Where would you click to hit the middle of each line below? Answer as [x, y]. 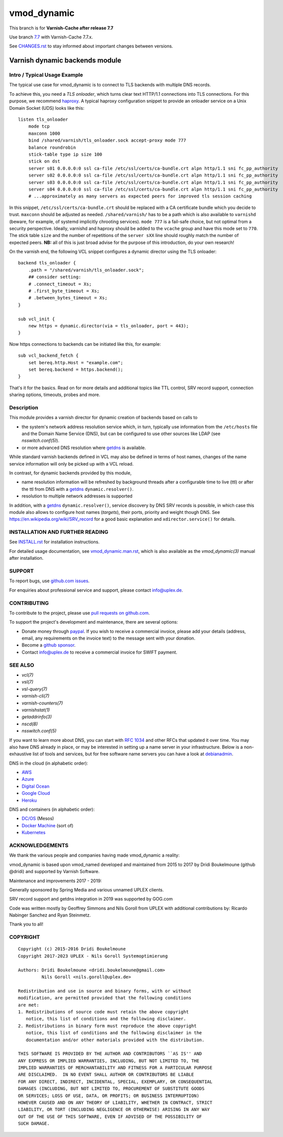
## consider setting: [55, 277]
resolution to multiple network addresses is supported [77, 496]
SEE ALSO [22, 665]
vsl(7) [27, 682]
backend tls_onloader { [47, 263]
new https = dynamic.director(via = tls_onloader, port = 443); [108, 326]
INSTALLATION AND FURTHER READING [59, 532]
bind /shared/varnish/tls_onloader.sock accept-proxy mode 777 [107, 140]
